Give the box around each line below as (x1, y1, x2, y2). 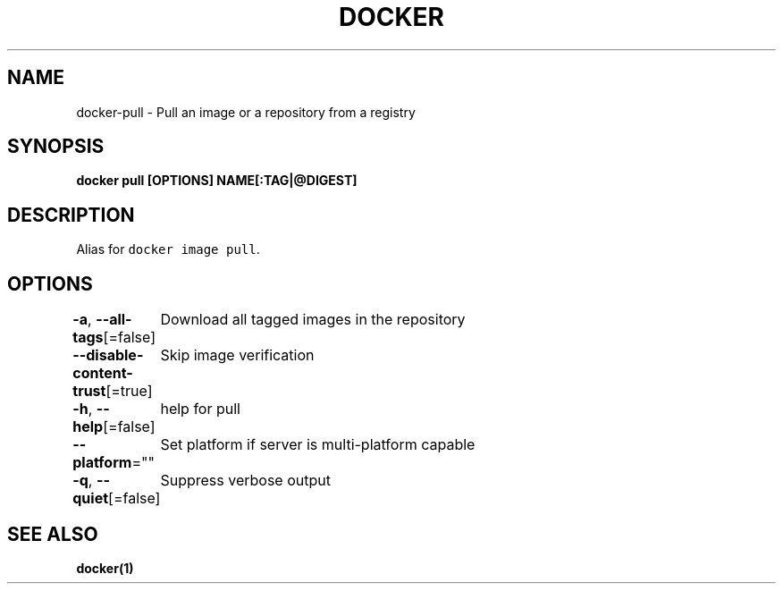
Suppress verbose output (160, 471, 331, 490)
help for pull (160, 400, 240, 418)
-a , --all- (72, 310, 132, 329)
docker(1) (76, 560, 134, 576)
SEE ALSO (7, 522, 98, 545)
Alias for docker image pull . (76, 241, 260, 258)
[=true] (105, 382, 153, 401)
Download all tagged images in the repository (160, 310, 466, 329)
